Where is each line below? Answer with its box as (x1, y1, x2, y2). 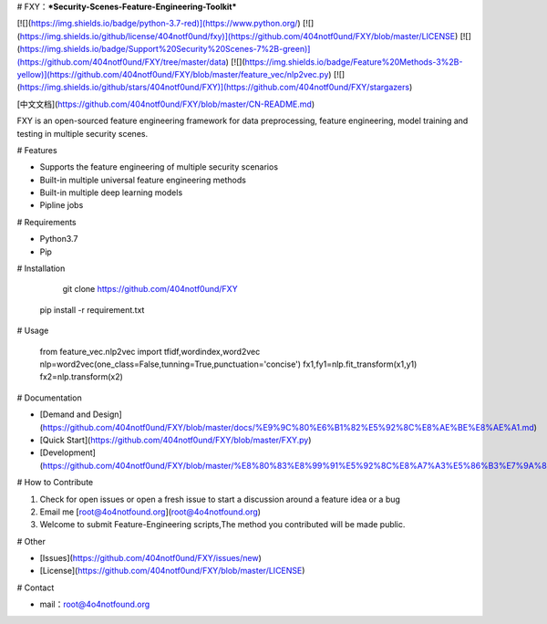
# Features (16, 144, 58, 155)
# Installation (16, 263, 66, 274)
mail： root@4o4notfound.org (39, 598, 150, 610)
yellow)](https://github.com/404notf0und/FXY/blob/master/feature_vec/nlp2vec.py (16, 68, 329, 79)
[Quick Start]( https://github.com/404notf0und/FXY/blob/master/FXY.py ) (39, 434, 312, 445)
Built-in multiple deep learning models (39, 187, 183, 198)
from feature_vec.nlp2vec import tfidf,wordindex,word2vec (39, 346, 261, 357)
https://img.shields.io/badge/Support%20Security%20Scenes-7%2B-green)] (19, 44, 311, 55)
